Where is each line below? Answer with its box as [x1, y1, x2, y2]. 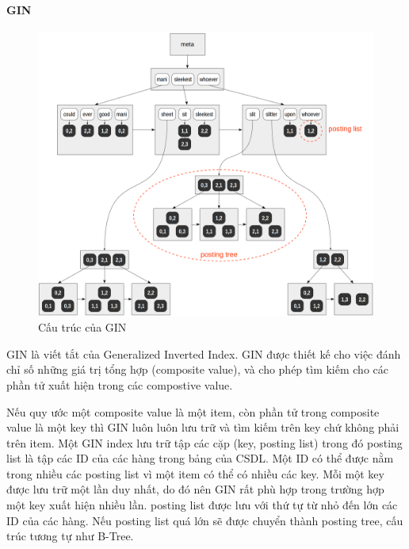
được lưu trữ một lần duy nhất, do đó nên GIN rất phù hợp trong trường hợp [6, 481, 384, 497]
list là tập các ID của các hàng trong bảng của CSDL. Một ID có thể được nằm [6, 450, 394, 466]
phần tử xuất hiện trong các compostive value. [6, 376, 233, 393]
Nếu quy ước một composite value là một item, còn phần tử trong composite [6, 403, 380, 420]
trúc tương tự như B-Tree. [6, 528, 134, 544]
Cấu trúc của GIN [38, 319, 127, 336]
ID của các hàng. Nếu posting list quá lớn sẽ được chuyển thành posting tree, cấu [6, 512, 403, 528]
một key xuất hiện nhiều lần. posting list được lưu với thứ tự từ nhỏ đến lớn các [6, 497, 398, 513]
